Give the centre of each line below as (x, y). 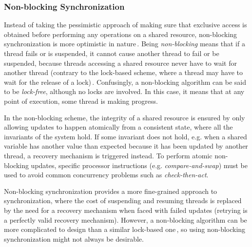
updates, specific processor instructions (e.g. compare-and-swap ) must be (139, 165)
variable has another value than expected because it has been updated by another (126, 146)
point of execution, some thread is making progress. (81, 101)
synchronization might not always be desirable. (74, 238)
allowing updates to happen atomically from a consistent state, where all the (118, 127)
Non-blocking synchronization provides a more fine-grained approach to (111, 191)
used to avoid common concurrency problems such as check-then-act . (106, 175)
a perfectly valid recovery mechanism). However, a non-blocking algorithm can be (126, 219)
